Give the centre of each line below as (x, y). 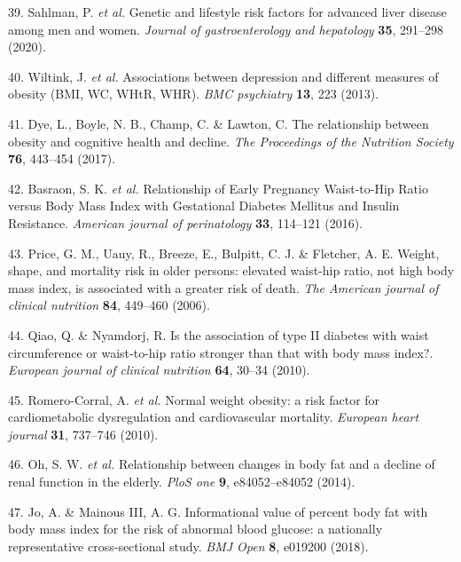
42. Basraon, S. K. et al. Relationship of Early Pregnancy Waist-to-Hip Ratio (218, 188)
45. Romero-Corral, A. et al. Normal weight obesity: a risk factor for (194, 399)
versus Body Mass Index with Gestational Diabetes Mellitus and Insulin (204, 206)
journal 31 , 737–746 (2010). (83, 434)
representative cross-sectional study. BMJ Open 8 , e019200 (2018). (188, 546)
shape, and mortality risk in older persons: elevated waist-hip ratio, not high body (231, 270)
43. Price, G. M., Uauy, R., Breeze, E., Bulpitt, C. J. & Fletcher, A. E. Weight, (224, 253)
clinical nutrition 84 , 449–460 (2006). (109, 305)
